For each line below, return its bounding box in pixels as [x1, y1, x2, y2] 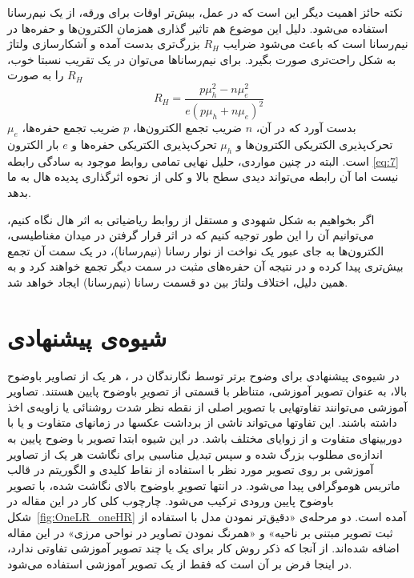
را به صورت [7, 66, 64, 83]
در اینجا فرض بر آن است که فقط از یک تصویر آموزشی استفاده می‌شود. [7, 555, 352, 572]
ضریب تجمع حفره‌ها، [22, 119, 120, 136]
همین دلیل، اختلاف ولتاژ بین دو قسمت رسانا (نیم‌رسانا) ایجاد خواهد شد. [7, 273, 348, 290]
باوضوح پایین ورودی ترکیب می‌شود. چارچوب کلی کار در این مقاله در [7, 492, 334, 509]
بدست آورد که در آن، [255, 119, 356, 136]
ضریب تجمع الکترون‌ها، [132, 119, 242, 136]
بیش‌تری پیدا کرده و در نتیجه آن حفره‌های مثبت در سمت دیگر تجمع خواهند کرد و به [7, 258, 404, 275]
